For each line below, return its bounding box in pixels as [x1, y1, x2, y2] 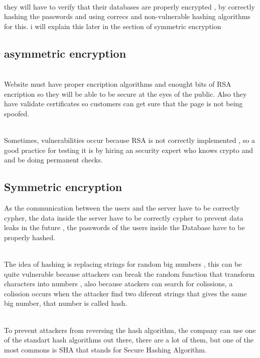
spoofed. [4, 108, 30, 118]
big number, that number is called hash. [4, 298, 127, 308]
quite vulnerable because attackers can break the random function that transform [4, 268, 255, 279]
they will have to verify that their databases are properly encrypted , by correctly [4, 1, 255, 12]
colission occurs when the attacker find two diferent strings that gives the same [4, 288, 247, 298]
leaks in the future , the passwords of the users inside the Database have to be [4, 222, 245, 233]
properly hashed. [4, 232, 56, 242]
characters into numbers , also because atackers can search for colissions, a [4, 278, 233, 289]
